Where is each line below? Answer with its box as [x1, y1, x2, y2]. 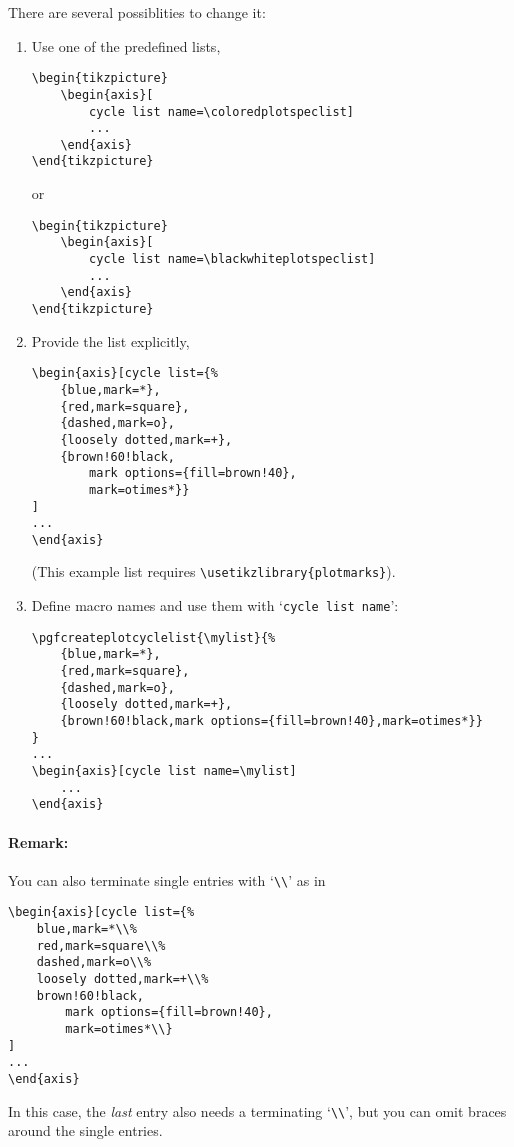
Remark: [8, 831, 69, 852]
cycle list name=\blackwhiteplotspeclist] [89, 252, 376, 267]
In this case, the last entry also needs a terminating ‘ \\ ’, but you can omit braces [8, 1100, 507, 1121]
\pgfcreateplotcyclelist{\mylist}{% [31, 630, 276, 645]
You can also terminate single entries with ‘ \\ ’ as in [8, 869, 326, 890]
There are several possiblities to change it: [8, 2, 266, 22]
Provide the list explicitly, [31, 330, 190, 351]
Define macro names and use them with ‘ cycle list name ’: [31, 595, 399, 616]
